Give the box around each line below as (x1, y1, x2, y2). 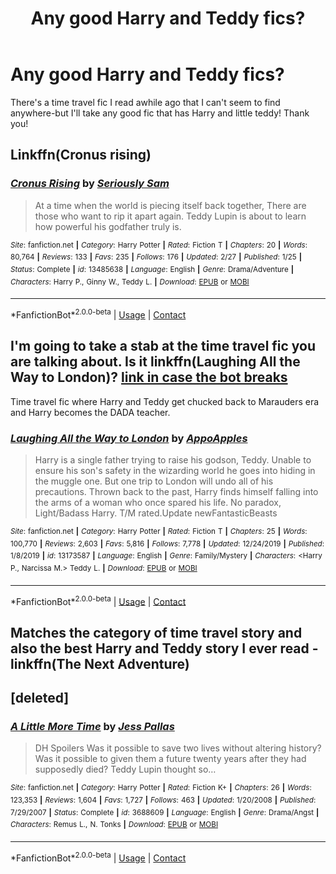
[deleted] (10, 690, 70, 707)
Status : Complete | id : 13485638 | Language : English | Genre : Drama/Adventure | (10, 264, 295, 274)
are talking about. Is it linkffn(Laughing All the (10, 353, 301, 371)
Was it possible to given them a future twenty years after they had (34, 753, 307, 765)
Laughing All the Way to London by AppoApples (10, 431, 248, 445)
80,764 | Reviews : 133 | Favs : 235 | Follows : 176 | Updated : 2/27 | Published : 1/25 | (10, 252, 302, 262)
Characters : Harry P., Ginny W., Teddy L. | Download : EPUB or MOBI (10, 277, 250, 287)
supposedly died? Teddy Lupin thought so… (34, 763, 217, 776)
